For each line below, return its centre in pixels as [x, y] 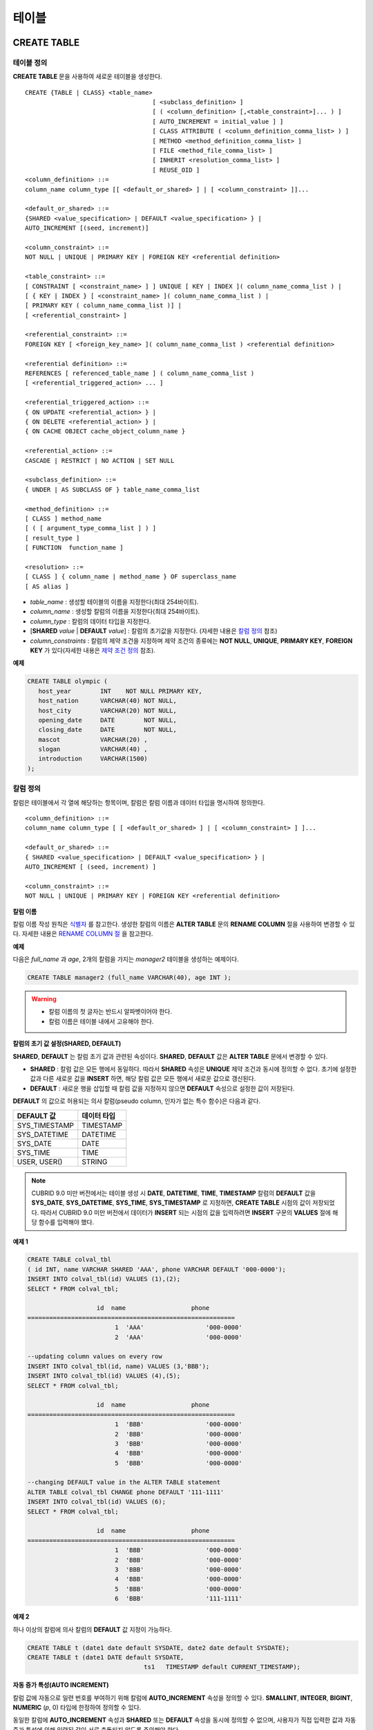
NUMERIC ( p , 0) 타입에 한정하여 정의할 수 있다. [77, 1708]
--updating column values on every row [95, 1357]
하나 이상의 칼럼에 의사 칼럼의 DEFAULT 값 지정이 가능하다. [93, 1629]
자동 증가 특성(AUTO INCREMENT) [61, 1685]
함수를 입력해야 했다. [66, 1222]
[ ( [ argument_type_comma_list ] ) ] [91, 528]
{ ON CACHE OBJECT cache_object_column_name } [105, 431]
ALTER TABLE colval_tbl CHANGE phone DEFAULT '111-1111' [126, 1492]
